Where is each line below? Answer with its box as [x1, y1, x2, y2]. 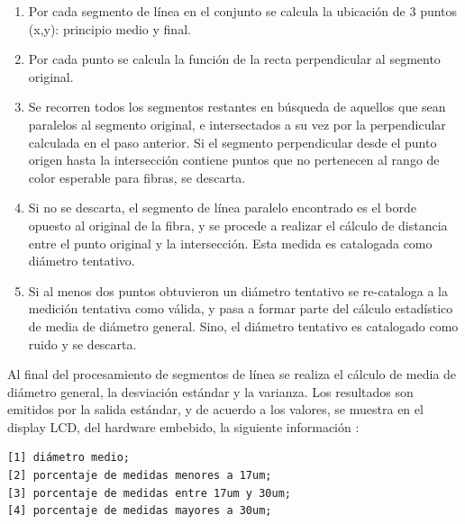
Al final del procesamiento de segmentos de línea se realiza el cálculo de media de [7, 365, 457, 384]
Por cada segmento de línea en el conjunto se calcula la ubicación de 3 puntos [28, 2, 458, 20]
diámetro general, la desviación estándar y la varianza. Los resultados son [7, 382, 414, 401]
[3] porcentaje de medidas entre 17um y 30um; [7, 486, 291, 500]
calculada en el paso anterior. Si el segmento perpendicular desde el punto [28, 132, 437, 151]
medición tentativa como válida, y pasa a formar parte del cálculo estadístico [28, 299, 453, 318]
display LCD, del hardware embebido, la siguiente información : [7, 417, 360, 436]
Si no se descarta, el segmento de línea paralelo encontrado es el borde [28, 198, 416, 217]
